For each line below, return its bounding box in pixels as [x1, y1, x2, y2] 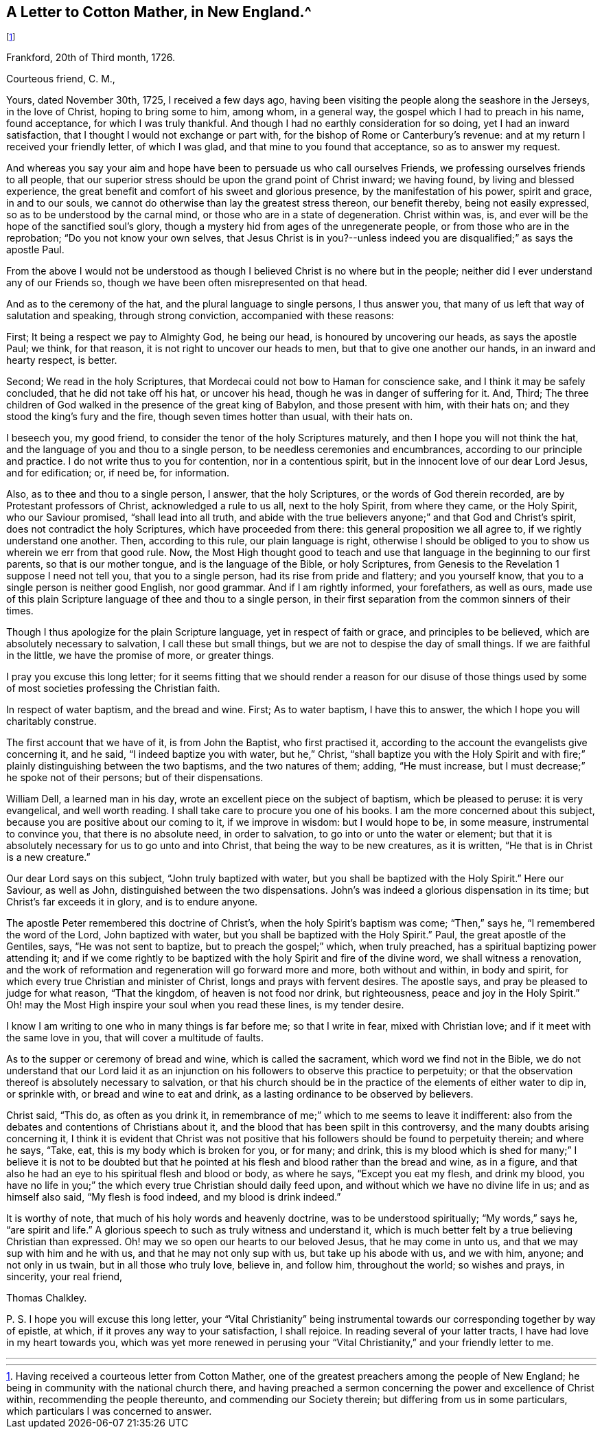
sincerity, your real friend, [6, 1271, 123, 1283]
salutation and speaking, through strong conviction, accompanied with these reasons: [6, 310, 394, 322]
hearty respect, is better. [6, 354, 117, 367]
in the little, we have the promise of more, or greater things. [6, 649, 275, 662]
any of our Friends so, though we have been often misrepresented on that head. [6, 277, 367, 289]
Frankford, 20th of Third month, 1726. [6, 51, 175, 64]
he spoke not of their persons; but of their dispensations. [6, 772, 264, 784]
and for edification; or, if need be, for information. [6, 467, 230, 479]
